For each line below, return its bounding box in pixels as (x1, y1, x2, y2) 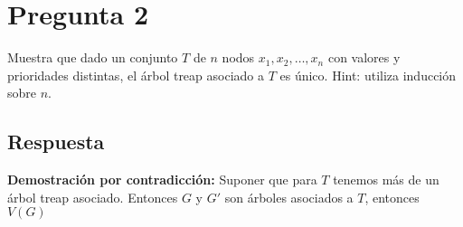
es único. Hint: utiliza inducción (279, 65, 457, 84)
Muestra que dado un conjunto (7, 48, 178, 67)
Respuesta (7, 128, 105, 156)
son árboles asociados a (224, 187, 354, 206)
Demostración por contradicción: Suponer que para (7, 170, 317, 189)
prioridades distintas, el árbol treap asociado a (7, 65, 264, 84)
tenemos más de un (333, 170, 439, 189)
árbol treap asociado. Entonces (7, 187, 178, 206)
